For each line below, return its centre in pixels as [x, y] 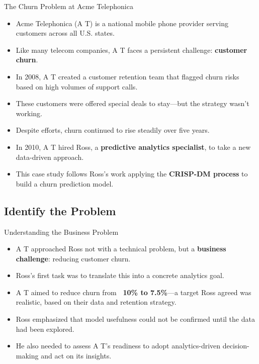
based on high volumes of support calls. [77, 86]
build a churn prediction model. [65, 183]
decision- [236, 346]
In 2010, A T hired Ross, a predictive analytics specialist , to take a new [133, 147]
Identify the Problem [60, 210]
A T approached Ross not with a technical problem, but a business [121, 249]
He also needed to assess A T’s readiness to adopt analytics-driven [118, 346]
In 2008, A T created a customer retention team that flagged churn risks [127, 76]
